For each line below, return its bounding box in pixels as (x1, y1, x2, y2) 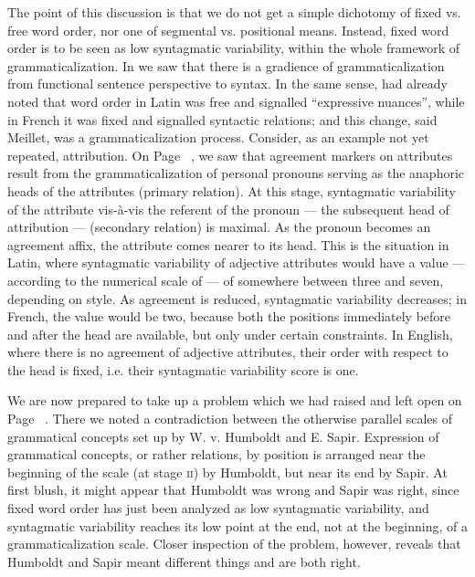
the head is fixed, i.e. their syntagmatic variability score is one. (7, 360, 359, 379)
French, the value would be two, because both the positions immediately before (7, 307, 451, 326)
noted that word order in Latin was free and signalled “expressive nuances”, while (7, 91, 465, 110)
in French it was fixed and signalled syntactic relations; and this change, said (7, 110, 438, 129)
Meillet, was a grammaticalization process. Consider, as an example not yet (7, 128, 429, 147)
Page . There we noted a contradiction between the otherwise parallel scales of (7, 409, 453, 428)
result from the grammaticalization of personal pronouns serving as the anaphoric (7, 163, 465, 183)
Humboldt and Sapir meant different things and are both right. (7, 551, 361, 571)
